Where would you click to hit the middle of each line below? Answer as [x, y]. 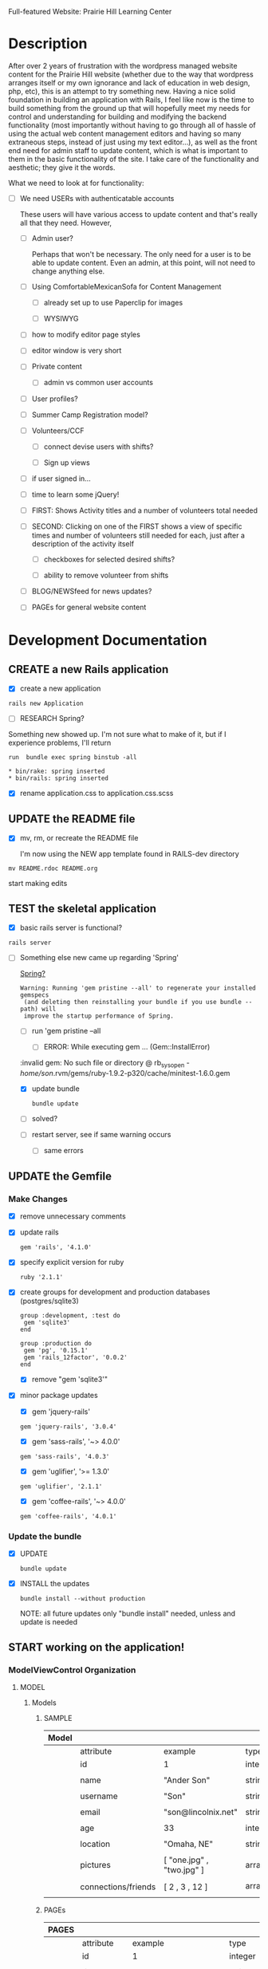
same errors [63, 1151]
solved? [45, 1119]
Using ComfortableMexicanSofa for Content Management [126, 287]
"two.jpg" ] [184, 1869]
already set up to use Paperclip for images [113, 303]
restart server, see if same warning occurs [101, 1135]
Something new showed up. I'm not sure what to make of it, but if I [117, 734]
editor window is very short [77, 351]
